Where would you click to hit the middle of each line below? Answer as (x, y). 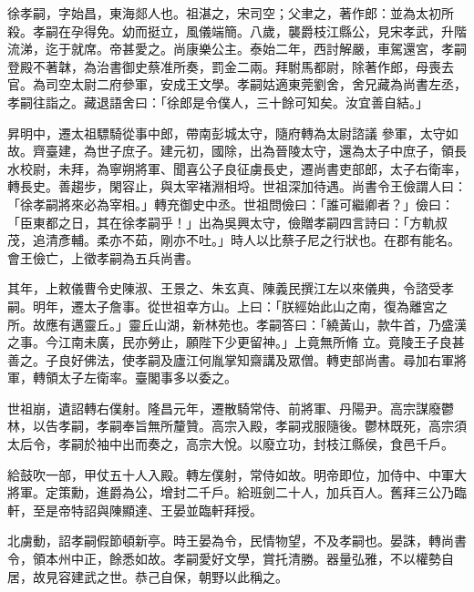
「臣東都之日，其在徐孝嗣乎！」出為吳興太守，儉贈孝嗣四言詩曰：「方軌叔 (227, 222)
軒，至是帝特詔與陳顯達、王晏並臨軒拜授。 (135, 510)
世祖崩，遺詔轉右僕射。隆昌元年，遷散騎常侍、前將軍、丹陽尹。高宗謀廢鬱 (231, 408)
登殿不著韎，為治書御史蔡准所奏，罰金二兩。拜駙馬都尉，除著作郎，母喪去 (231, 66)
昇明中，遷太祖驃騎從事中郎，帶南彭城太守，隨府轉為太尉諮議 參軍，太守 (227, 133)
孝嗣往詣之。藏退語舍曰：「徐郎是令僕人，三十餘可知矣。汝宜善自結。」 (218, 102)
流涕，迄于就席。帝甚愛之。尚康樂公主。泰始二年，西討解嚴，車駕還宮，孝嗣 (237, 49)
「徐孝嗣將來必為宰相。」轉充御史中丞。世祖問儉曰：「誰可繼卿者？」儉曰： (231, 204)
